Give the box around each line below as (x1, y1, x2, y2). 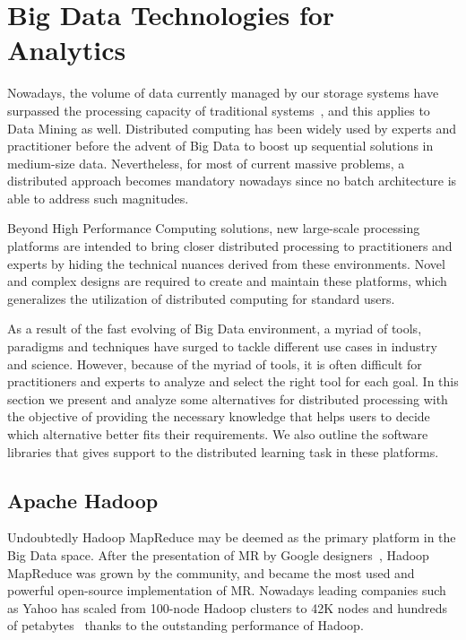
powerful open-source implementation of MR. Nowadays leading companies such (7, 581, 446, 600)
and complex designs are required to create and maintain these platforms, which (7, 272, 447, 290)
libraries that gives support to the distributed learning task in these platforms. (7, 442, 439, 461)
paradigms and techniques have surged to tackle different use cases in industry (7, 337, 437, 356)
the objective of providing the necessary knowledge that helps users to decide (7, 407, 430, 426)
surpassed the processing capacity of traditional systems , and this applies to (7, 100, 430, 119)
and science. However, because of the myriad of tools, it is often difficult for (7, 354, 422, 373)
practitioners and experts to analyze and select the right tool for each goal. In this (7, 372, 459, 391)
